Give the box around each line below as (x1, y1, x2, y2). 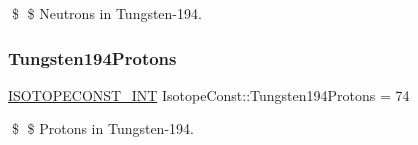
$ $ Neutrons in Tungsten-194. (11, 3, 202, 23)
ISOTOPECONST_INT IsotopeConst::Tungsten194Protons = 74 (8, 84, 410, 105)
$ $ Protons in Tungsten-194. (11, 118, 194, 139)
